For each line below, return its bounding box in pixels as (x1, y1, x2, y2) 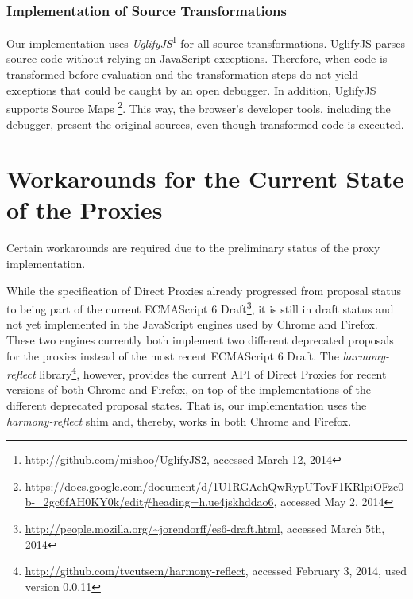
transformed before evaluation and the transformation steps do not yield (6, 66, 359, 83)
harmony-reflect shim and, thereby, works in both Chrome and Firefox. (6, 412, 352, 429)
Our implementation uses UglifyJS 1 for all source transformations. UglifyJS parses (6, 33, 406, 51)
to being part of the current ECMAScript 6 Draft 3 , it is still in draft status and (6, 298, 394, 317)
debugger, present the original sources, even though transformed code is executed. (6, 115, 404, 132)
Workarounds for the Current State (6, 162, 404, 195)
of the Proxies (6, 193, 163, 226)
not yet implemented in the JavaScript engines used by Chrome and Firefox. (6, 316, 378, 333)
